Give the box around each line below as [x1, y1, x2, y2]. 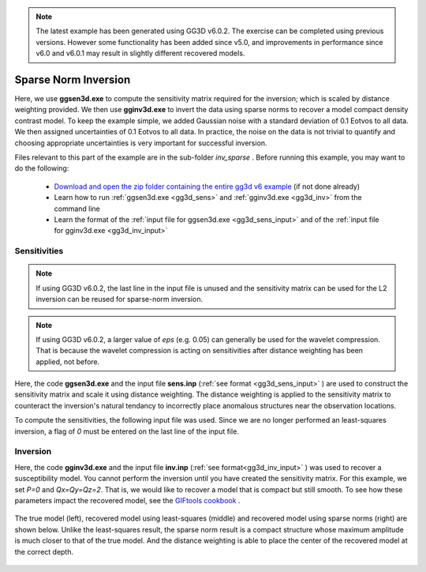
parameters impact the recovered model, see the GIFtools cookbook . [14, 495, 241, 505]
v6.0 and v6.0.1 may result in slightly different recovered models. [35, 48, 245, 58]
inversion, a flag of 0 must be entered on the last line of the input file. [14, 427, 240, 436]
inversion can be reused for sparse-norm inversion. [35, 295, 204, 304]
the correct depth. [14, 547, 74, 556]
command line [54, 204, 100, 213]
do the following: [14, 164, 69, 173]
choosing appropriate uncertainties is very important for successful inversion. [14, 138, 267, 148]
